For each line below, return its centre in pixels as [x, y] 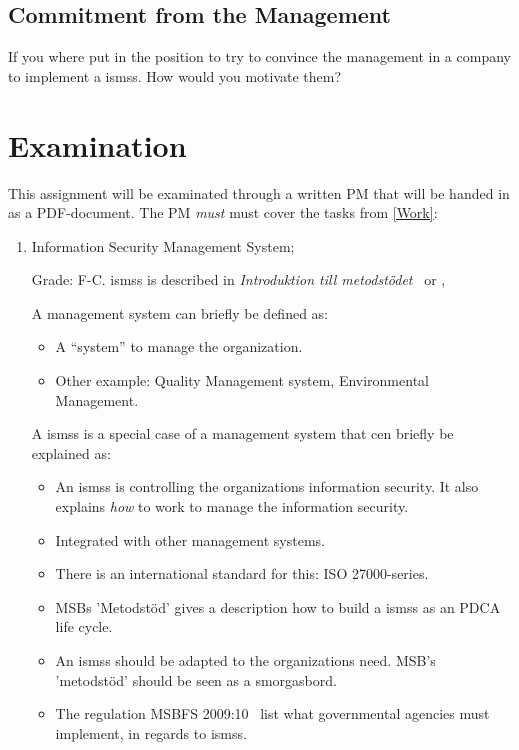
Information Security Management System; [163, 245]
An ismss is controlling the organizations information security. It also [267, 486]
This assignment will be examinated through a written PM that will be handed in [259, 192]
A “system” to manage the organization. [179, 346]
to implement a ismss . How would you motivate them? [175, 75]
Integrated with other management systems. [190, 539]
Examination [97, 144]
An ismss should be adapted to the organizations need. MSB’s [245, 660]
